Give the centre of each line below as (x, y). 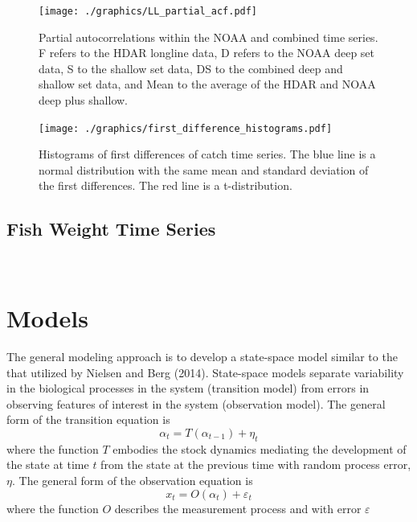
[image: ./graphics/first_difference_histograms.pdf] (186, 128)
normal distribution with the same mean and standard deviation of (204, 169)
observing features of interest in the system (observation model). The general (196, 403)
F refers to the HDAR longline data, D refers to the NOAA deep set (207, 53)
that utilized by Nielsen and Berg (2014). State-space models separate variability (205, 372)
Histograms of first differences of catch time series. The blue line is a (207, 154)
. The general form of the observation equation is (132, 480)
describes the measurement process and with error (238, 508)
